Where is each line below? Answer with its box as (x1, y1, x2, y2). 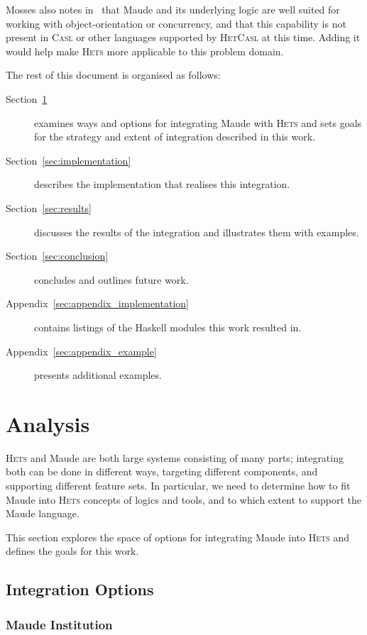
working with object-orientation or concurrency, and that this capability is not (6, 16, 346, 31)
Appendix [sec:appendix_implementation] (6, 296, 189, 311)
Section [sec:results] (6, 200, 92, 215)
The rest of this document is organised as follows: (6, 67, 221, 82)
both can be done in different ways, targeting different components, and (6, 464, 318, 479)
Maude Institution (6, 615, 113, 633)
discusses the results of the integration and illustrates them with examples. (34, 224, 359, 239)
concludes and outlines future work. (34, 272, 189, 287)
